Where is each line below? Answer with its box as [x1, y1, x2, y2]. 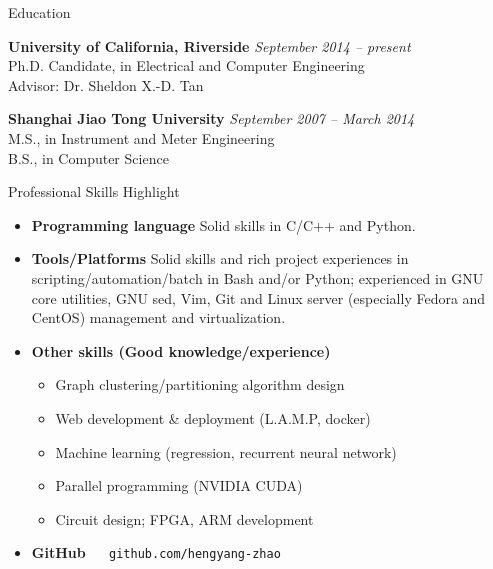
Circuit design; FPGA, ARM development [55, 508, 314, 529]
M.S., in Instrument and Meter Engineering [8, 127, 275, 148]
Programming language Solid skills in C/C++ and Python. [31, 214, 416, 235]
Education [8, 2, 71, 22]
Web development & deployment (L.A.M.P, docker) [55, 407, 371, 428]
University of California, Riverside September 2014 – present [8, 35, 411, 56]
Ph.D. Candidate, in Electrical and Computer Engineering [8, 55, 365, 76]
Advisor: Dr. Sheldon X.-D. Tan [8, 74, 204, 95]
